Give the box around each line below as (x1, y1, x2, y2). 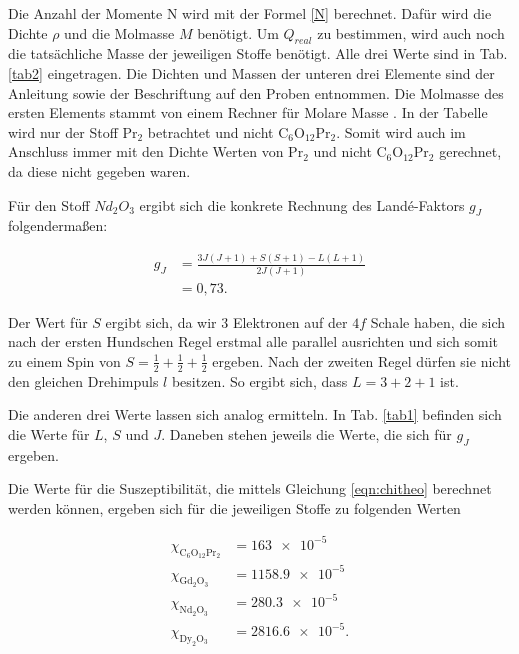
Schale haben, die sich (370, 311, 505, 332)
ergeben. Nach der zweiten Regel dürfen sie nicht (212, 350, 511, 371)
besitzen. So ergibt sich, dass (171, 370, 348, 391)
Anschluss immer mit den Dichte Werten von (8, 141, 284, 162)
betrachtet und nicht (147, 121, 274, 142)
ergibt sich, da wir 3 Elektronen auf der (105, 311, 348, 332)
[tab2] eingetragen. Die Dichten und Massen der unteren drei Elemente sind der (8, 62, 495, 83)
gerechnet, (439, 141, 502, 162)
